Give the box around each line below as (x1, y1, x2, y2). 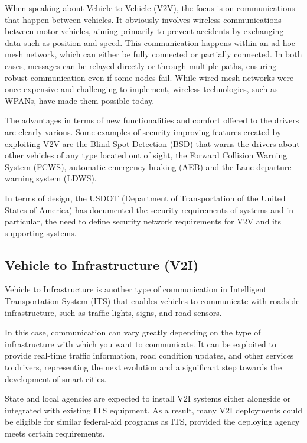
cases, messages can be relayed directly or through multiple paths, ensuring (5, 59, 277, 71)
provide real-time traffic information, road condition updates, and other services (5, 349, 294, 361)
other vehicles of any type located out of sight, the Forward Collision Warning (5, 149, 288, 161)
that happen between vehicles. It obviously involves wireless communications (5, 13, 282, 25)
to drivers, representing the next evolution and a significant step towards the (5, 361, 282, 373)
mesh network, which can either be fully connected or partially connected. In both (5, 48, 302, 60)
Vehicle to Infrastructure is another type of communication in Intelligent (5, 283, 267, 295)
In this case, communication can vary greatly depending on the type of (5, 326, 261, 338)
